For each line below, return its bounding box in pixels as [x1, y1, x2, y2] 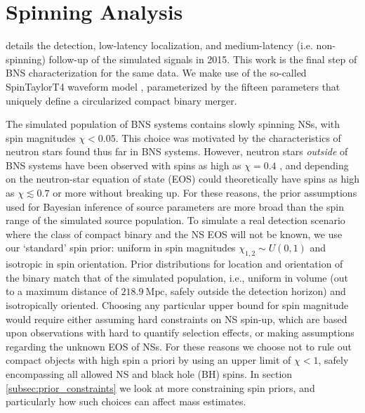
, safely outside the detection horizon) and [164, 284, 346, 299]
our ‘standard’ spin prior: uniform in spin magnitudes [6, 240, 236, 255]
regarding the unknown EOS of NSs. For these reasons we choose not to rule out [6, 339, 352, 353]
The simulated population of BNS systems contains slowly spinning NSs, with [6, 117, 340, 131]
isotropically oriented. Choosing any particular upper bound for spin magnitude [6, 298, 349, 313]
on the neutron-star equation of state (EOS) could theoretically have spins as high [6, 171, 359, 186]
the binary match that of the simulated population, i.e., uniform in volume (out [6, 270, 348, 284]
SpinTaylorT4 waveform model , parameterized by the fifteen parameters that [6, 79, 340, 93]
